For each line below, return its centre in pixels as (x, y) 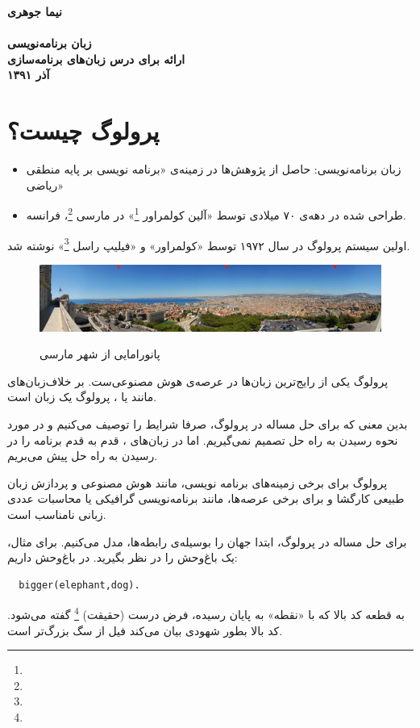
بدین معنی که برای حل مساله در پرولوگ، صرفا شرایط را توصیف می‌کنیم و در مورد (208, 423)
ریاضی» (45, 184)
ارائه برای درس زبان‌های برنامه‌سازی (96, 59)
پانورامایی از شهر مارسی (100, 354)
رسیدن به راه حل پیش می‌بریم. (83, 456)
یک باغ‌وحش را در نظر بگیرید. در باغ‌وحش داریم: (123, 557)
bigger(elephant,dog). (79, 585)
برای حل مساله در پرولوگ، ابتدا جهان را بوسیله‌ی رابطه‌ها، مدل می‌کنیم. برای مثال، (207, 541)
